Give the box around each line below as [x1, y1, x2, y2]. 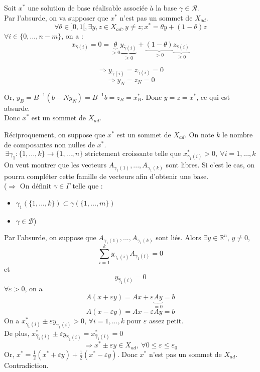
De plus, [4, 328, 30, 338]
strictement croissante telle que [85, 150, 181, 158]
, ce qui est [196, 91, 230, 102]
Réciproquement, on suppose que [4, 129, 105, 139]
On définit [20, 180, 52, 191]
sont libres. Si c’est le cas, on [166, 159, 255, 170]
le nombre [222, 129, 253, 139]
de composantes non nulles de [4, 139, 95, 149]
